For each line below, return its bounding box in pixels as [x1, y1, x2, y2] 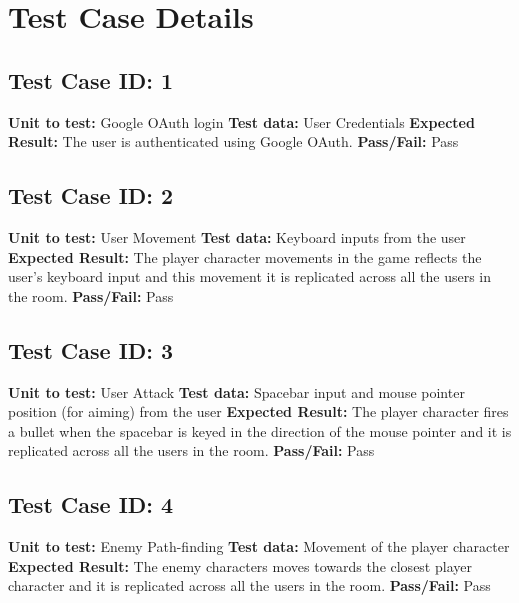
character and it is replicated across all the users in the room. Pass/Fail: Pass [8, 575, 491, 596]
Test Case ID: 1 [8, 64, 174, 95]
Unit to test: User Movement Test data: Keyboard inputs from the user [8, 226, 466, 247]
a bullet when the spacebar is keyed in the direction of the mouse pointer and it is [8, 420, 512, 441]
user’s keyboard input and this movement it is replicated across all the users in [8, 266, 492, 287]
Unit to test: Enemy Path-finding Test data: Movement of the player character [8, 536, 510, 557]
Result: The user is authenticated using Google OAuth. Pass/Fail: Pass [8, 131, 459, 152]
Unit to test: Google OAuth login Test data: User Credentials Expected [8, 111, 475, 132]
